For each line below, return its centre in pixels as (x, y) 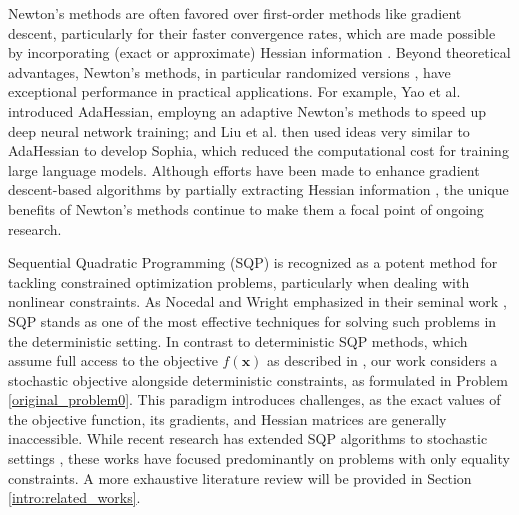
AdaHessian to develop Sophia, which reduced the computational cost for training (258, 150)
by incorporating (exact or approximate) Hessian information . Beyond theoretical (259, 52)
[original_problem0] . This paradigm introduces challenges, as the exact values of (254, 399)
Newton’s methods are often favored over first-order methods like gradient (235, 13)
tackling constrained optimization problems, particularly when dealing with (239, 281)
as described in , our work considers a (382, 360)
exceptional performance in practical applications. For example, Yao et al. (234, 91)
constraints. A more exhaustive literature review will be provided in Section (240, 477)
